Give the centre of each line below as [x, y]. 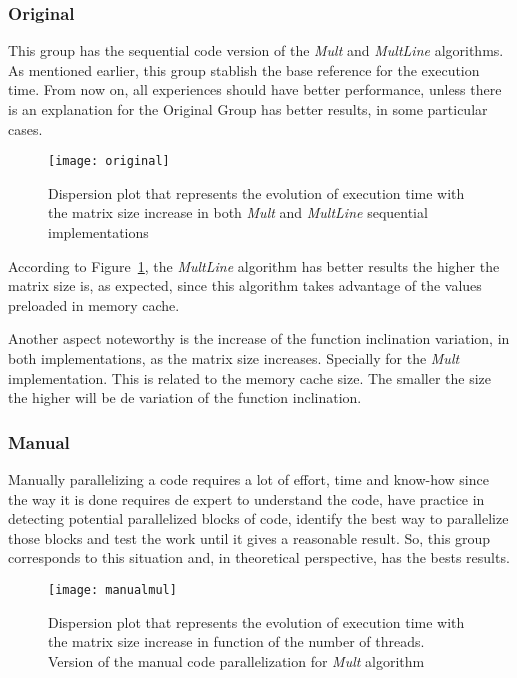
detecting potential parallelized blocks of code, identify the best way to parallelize [258, 518]
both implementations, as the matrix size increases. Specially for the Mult [234, 358]
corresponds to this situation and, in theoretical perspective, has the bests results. [259, 557]
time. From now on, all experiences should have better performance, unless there [255, 89]
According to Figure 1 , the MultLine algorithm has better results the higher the [254, 265]
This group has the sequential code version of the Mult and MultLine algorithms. [256, 50]
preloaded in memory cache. [94, 304]
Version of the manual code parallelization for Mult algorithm [236, 660]
